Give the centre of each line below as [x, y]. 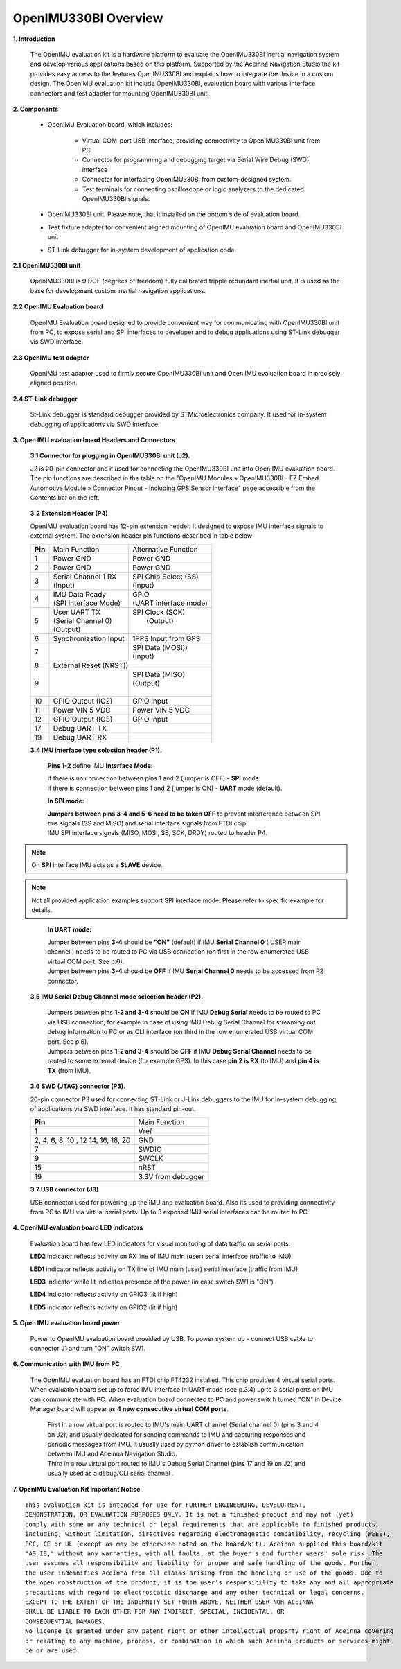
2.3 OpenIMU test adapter [51, 358]
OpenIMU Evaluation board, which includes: [110, 125]
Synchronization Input [89, 638]
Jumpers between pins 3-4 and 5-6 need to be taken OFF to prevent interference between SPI [184, 814]
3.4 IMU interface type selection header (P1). [96, 750]
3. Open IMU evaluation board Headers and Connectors [94, 440]
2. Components [36, 109]
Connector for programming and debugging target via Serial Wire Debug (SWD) [196, 160]
